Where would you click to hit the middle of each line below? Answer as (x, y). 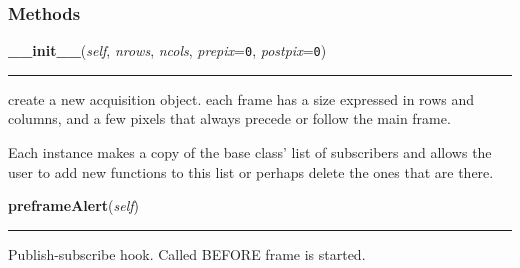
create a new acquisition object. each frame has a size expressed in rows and (241, 98)
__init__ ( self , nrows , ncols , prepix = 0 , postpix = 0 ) (167, 50)
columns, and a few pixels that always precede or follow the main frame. (229, 118)
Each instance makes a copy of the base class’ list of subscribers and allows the (250, 152)
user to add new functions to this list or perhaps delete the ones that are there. (251, 171)
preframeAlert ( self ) (73, 205)
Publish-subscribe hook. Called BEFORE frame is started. (187, 253)
